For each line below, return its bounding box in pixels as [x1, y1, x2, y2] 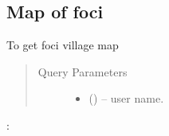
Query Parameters [37, 63, 128, 80]
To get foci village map [6, 37, 119, 53]
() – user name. [88, 90, 164, 107]
